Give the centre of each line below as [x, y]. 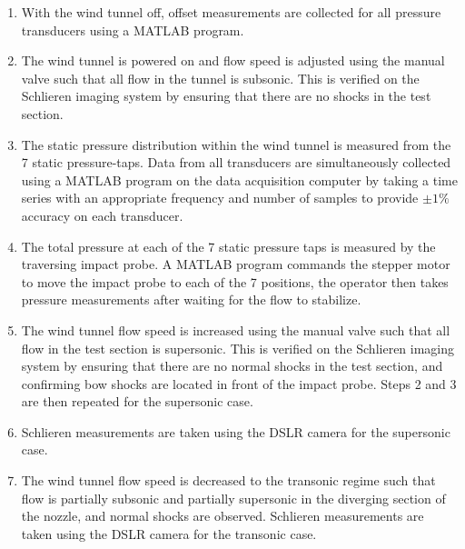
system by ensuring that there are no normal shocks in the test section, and [232, 366]
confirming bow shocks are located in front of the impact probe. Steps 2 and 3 [239, 383]
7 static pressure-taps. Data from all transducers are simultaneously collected [236, 162]
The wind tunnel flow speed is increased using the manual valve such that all [236, 329]
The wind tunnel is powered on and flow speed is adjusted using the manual [233, 60]
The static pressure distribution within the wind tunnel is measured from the [236, 144]
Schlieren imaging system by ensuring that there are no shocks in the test [226, 96]
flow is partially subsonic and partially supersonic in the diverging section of [233, 498]
